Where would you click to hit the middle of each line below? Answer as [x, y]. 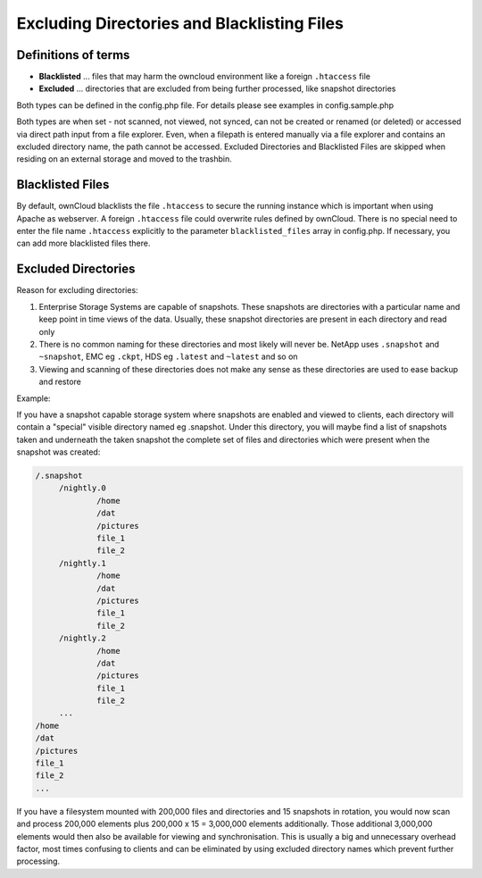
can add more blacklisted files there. [83, 243]
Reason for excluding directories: [77, 290]
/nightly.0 [83, 488]
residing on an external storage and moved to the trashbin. [124, 159]
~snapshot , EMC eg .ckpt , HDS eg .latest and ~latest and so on [168, 356]
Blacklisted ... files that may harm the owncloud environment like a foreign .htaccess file [204, 77]
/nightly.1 [83, 563]
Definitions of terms [73, 55]
